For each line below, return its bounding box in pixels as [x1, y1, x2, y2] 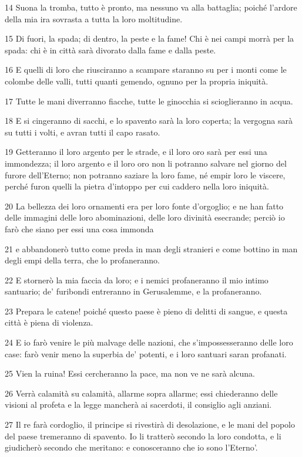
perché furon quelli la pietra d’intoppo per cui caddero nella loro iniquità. [5, 180, 269, 192]
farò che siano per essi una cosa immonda [5, 222, 154, 235]
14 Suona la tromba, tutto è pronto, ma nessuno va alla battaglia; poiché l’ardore [5, 1, 297, 13]
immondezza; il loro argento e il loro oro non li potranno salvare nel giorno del [5, 157, 287, 169]
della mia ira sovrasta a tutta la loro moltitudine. [5, 12, 183, 25]
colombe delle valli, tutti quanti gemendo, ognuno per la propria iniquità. [5, 75, 269, 87]
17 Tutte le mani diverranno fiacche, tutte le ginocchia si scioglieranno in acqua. [5, 94, 293, 107]
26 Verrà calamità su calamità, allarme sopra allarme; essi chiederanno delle [5, 387, 278, 399]
